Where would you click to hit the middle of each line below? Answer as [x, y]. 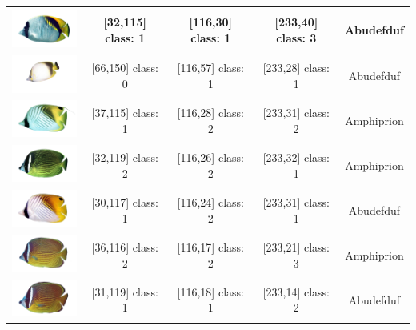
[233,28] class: [296, 68]
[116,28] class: [210, 113]
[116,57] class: [210, 68]
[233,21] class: [296, 246]
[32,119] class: [125, 157]
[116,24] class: [210, 202]
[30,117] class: [125, 202]
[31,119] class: [125, 291]
